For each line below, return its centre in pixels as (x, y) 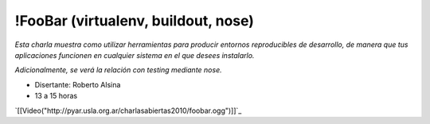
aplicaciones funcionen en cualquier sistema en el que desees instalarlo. (135, 55)
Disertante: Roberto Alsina (78, 84)
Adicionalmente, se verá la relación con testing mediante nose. (118, 70)
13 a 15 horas (56, 96)
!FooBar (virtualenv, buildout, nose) (135, 21)
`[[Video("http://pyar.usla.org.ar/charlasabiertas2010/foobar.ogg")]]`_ (128, 110)
